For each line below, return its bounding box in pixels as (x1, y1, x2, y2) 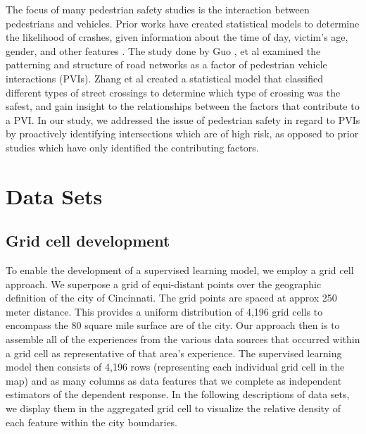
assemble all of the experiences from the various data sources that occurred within (6, 332, 360, 347)
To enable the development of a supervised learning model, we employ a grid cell (6, 263, 354, 278)
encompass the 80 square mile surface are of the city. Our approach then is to (6, 318, 340, 333)
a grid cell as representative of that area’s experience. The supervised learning (6, 345, 342, 360)
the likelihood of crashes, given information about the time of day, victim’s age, (6, 30, 348, 44)
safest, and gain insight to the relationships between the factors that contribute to (6, 99, 360, 113)
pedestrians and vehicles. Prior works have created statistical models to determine (6, 15, 360, 30)
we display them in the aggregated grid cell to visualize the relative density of (6, 401, 341, 416)
